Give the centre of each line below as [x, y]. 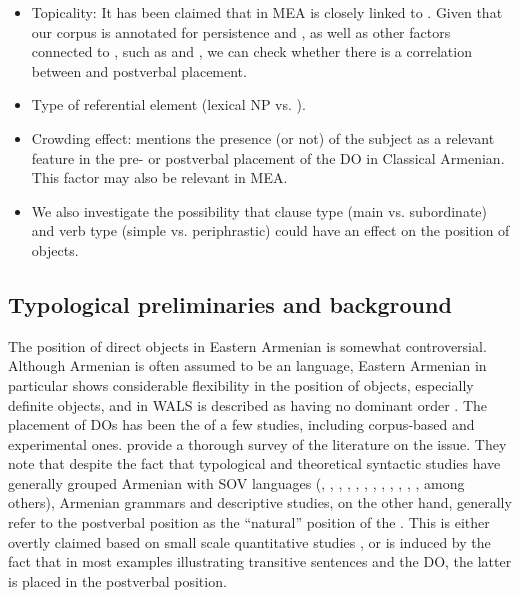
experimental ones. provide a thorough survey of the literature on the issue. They [257, 443]
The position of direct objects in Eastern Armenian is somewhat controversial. [247, 345]
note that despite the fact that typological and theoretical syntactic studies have [254, 463]
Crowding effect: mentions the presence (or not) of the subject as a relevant [263, 137]
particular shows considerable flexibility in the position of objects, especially [241, 384]
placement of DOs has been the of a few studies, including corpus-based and [241, 424]
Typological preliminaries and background [230, 303]
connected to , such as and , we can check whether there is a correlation [251, 51]
